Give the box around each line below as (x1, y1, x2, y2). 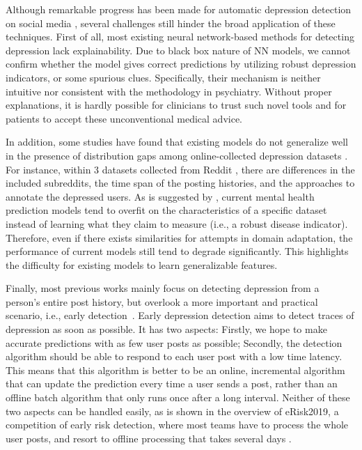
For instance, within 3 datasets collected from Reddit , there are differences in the (6, 162, 355, 176)
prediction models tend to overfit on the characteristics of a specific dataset (6, 203, 327, 217)
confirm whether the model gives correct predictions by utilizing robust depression (6, 56, 356, 71)
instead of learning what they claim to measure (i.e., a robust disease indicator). (6, 216, 348, 231)
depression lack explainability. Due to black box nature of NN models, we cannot (6, 42, 351, 57)
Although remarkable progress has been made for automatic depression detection (6, 2, 352, 16)
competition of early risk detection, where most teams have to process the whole (6, 417, 349, 432)
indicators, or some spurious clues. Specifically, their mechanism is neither (6, 70, 321, 84)
